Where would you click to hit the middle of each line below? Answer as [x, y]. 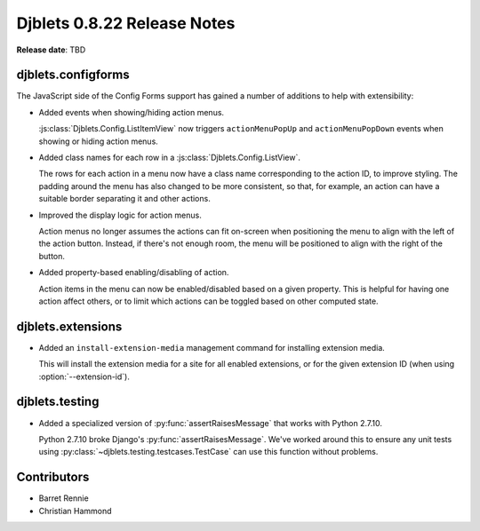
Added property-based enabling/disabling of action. [134, 273]
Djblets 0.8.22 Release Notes [126, 23]
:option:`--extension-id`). [84, 376]
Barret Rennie [64, 498]
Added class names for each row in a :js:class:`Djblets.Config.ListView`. [170, 158]
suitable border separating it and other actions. [124, 199]
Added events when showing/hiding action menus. [132, 112]
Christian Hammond [75, 511]
